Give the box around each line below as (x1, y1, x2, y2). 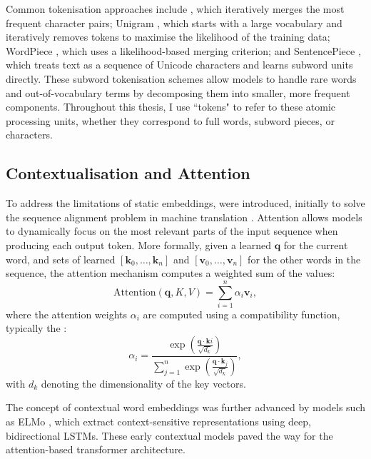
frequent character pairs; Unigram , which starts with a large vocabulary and (6, 15, 342, 30)
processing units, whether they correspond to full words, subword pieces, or (6, 113, 335, 128)
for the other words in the (248, 251, 361, 266)
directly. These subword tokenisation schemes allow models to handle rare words (6, 71, 357, 86)
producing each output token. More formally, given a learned (6, 237, 271, 252)
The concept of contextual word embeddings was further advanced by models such (6, 400, 366, 415)
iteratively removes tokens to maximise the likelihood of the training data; (6, 29, 330, 44)
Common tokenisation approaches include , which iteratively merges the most (6, 1, 345, 16)
